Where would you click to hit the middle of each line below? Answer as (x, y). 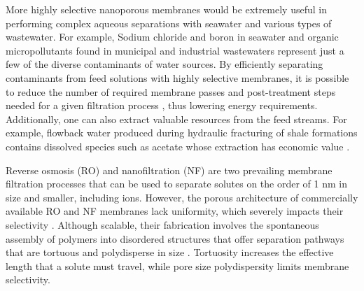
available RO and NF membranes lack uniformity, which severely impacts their (175, 211)
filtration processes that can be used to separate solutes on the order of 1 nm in (176, 184)
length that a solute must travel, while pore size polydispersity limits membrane (177, 265)
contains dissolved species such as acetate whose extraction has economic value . (178, 146)
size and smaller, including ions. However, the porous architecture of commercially (182, 197)
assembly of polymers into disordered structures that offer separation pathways (175, 238)
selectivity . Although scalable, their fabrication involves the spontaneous (162, 224)
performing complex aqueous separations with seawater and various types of (169, 23)
